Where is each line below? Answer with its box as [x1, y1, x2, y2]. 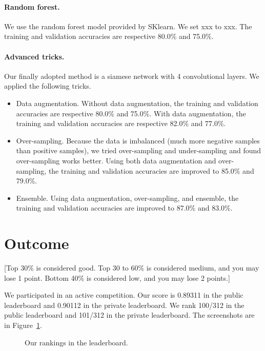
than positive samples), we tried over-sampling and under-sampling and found [16, 145, 261, 156]
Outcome [4, 233, 69, 254]
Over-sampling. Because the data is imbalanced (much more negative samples [16, 135, 260, 146]
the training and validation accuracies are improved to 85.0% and [48, 165, 254, 176]
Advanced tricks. [4, 51, 65, 61]
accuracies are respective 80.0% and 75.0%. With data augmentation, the [16, 108, 246, 118]
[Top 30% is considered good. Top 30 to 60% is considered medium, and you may [4, 262, 259, 273]
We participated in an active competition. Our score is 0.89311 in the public [4, 290, 243, 300]
